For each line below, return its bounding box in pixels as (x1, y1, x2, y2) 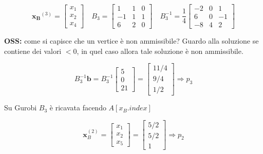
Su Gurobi (4, 102, 37, 113)
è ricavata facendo (49, 102, 106, 113)
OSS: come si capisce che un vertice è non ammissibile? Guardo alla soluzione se (4, 35, 259, 46)
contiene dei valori (4, 45, 62, 56)
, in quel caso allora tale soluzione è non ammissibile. (77, 45, 243, 56)
